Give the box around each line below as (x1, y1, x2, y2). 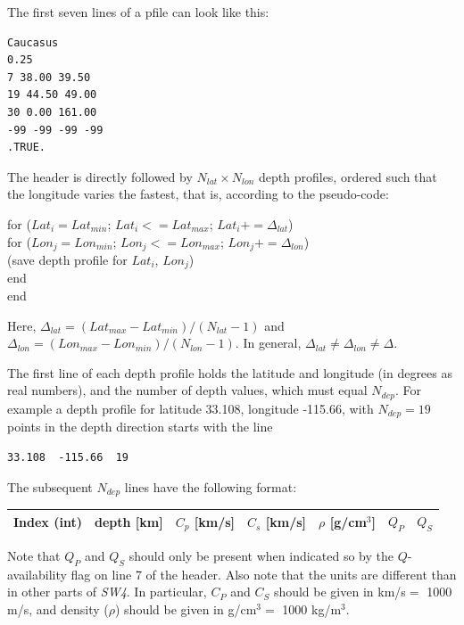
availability (7, 564, 67, 583)
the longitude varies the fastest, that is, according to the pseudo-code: (7, 185, 389, 203)
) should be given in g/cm (114, 599, 257, 618)
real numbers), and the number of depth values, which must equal (7, 381, 368, 399)
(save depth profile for (7, 250, 128, 268)
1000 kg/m (282, 599, 342, 618)
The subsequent (7, 477, 93, 496)
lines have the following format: (124, 477, 297, 496)
